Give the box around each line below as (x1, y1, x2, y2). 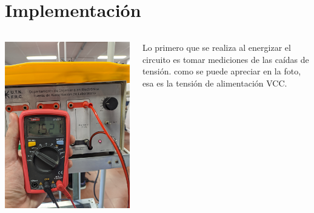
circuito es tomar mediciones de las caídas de (142, 53, 309, 65)
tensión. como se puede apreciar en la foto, (142, 65, 301, 77)
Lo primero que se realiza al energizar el (142, 41, 291, 54)
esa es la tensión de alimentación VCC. (142, 76, 287, 89)
